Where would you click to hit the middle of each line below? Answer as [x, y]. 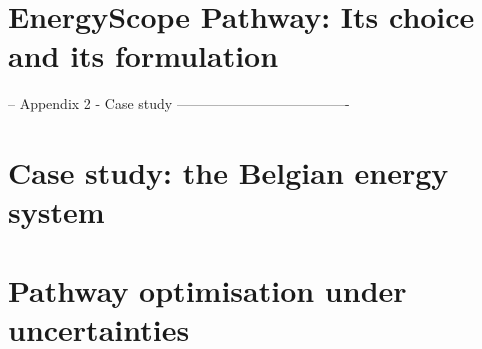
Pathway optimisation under [207, 289]
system [56, 211]
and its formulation [143, 55]
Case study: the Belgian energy [228, 172]
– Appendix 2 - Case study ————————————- [179, 103]
